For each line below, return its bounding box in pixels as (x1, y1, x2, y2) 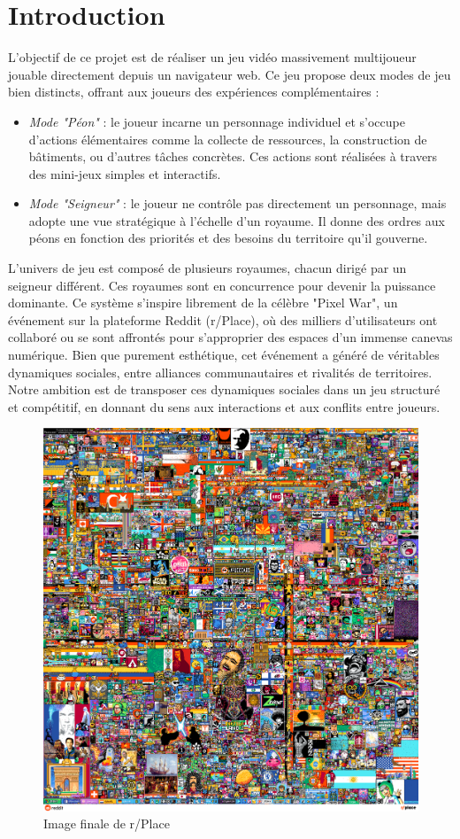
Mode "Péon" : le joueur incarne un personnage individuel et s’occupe (28, 112, 405, 130)
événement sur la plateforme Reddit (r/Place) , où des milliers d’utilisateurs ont (8, 310, 438, 329)
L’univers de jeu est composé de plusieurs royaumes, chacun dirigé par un (8, 259, 407, 277)
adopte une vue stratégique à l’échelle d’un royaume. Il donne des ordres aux (28, 211, 445, 229)
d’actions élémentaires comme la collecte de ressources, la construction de (28, 129, 427, 148)
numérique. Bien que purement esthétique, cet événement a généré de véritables (8, 346, 440, 364)
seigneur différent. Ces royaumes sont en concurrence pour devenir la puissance (8, 276, 436, 294)
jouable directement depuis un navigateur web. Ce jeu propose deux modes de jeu (8, 65, 451, 83)
